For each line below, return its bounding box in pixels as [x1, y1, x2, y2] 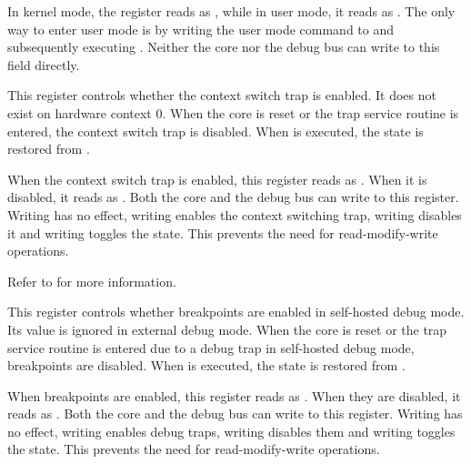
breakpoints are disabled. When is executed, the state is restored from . [7, 356, 406, 375]
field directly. [7, 55, 80, 74]
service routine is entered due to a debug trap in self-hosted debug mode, [7, 338, 415, 357]
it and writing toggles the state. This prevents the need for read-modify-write [7, 223, 438, 242]
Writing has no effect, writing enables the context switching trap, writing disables [7, 205, 462, 224]
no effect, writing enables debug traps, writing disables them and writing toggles [7, 421, 456, 440]
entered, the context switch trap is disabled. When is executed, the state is [7, 121, 424, 140]
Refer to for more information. [7, 271, 176, 290]
